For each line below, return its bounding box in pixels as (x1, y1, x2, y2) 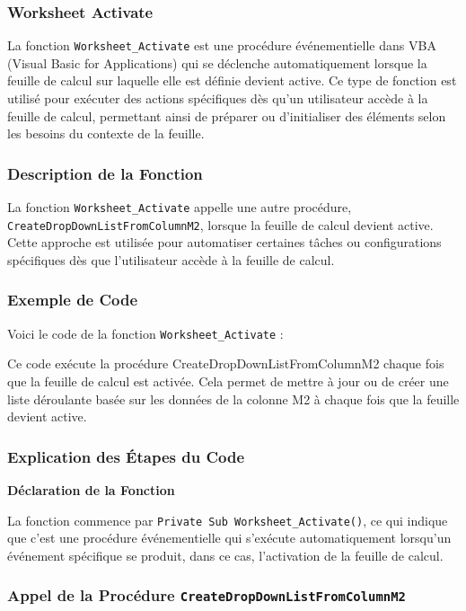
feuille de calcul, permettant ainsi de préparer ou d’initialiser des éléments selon (7, 106, 446, 125)
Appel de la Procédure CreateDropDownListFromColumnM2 (7, 584, 406, 607)
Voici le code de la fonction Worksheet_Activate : (7, 323, 284, 342)
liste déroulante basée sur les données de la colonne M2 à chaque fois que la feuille (7, 389, 460, 408)
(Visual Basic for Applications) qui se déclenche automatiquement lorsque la (7, 53, 427, 72)
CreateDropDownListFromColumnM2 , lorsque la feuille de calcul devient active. (7, 215, 434, 234)
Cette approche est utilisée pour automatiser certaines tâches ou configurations (7, 233, 442, 252)
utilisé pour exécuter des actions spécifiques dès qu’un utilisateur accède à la (7, 89, 428, 108)
